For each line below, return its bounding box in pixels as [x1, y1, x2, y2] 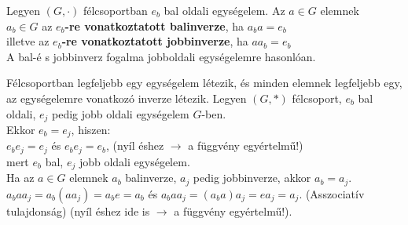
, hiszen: [71, 122, 111, 138]
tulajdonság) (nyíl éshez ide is [6, 202, 150, 219]
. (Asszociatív [299, 185, 365, 201]
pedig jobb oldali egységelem [52, 105, 189, 122]
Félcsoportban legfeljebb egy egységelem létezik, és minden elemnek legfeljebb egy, [6, 74, 402, 91]
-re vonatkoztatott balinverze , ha [64, 17, 244, 34]
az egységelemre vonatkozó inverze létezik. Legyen [6, 89, 247, 106]
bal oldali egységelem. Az [164, 2, 285, 18]
